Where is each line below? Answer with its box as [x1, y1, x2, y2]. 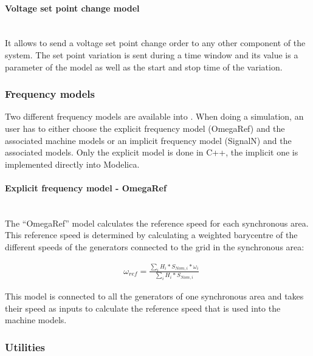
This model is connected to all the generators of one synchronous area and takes [5, 290, 304, 303]
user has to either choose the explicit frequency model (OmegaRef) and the [5, 122, 285, 134]
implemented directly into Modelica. [5, 157, 140, 170]
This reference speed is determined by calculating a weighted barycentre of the [5, 228, 298, 241]
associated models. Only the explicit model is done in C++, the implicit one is [5, 146, 298, 159]
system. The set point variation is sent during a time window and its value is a [5, 48, 298, 61]
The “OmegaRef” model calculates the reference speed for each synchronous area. [5, 216, 309, 229]
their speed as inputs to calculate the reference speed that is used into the [5, 301, 281, 314]
